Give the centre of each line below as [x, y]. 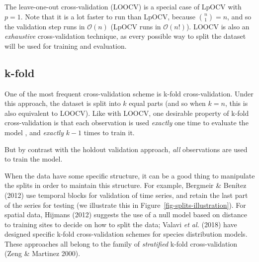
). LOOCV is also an [218, 26]
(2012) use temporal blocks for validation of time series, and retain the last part [126, 195]
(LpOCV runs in [136, 26]
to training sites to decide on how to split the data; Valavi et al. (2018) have [121, 224]
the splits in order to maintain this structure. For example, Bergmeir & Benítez [126, 185]
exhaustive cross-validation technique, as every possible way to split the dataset [125, 36]
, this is [236, 103]
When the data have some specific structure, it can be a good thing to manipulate [130, 175]
